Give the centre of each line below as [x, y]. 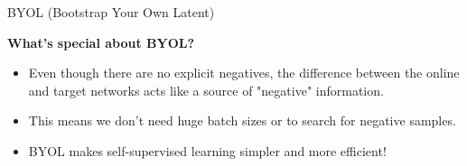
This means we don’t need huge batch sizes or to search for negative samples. [242, 120]
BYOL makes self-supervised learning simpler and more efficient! [207, 150]
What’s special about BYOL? [101, 42]
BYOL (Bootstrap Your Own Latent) [111, 12]
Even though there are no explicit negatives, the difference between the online [244, 73]
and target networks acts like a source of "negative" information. [206, 90]
